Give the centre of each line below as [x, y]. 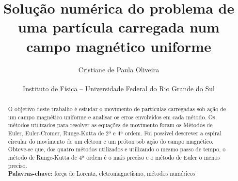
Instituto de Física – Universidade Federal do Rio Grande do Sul [119, 88]
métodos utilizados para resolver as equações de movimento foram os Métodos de [110, 125]
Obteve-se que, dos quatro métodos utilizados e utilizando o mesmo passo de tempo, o [117, 149]
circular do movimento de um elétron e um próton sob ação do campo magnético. [111, 141]
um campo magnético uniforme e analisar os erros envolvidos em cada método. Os [111, 117]
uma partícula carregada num [119, 27]
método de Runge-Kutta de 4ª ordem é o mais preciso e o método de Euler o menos [114, 157]
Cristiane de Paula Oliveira [119, 69]
